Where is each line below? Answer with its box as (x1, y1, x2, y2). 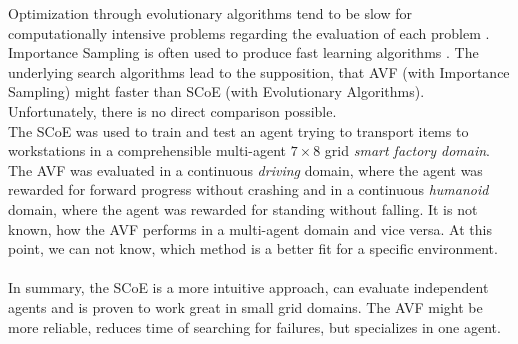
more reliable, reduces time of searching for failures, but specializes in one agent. (8, 316, 501, 337)
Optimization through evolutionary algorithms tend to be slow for (8, 3, 413, 23)
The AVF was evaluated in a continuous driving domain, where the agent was (8, 159, 483, 180)
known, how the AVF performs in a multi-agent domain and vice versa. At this (8, 218, 492, 239)
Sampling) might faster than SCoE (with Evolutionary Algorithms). (8, 81, 425, 102)
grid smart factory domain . (324, 140, 491, 161)
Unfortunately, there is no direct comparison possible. (8, 100, 337, 121)
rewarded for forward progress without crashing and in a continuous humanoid (8, 179, 489, 200)
